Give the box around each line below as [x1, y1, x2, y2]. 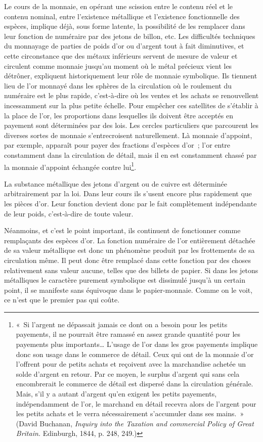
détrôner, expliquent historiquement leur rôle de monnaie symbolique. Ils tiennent [4, 70, 257, 81]
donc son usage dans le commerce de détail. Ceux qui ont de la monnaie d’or [16, 348, 254, 359]
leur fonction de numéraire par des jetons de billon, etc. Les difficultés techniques [4, 30, 255, 41]
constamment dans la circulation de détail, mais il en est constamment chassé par [4, 149, 257, 160]
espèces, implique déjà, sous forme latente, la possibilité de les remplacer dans [4, 21, 245, 31]
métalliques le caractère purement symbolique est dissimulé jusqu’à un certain [4, 275, 245, 285]
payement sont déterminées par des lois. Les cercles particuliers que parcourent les [4, 120, 259, 130]
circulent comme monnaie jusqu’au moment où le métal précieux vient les [4, 60, 232, 71]
